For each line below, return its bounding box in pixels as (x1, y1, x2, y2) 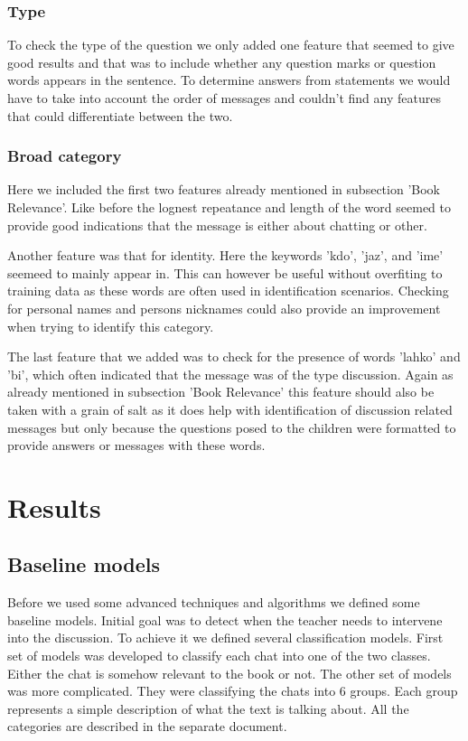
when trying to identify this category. (7, 316, 214, 335)
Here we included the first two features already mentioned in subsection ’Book (7, 180, 440, 199)
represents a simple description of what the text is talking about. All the (7, 699, 409, 718)
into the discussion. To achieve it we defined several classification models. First (7, 628, 444, 647)
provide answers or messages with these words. (7, 436, 266, 455)
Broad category (7, 145, 122, 167)
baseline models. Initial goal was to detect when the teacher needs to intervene (7, 610, 443, 629)
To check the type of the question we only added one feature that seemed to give (7, 35, 454, 54)
